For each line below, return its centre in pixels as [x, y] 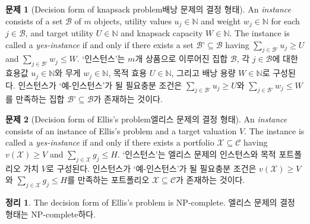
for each [285, 20]
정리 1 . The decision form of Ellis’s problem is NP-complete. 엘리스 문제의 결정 [150, 202]
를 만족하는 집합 [35, 99]
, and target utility [59, 33]
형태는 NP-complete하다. [51, 214]
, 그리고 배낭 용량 [203, 73]
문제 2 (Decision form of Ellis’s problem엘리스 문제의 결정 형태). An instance [146, 119]
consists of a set [34, 20]
